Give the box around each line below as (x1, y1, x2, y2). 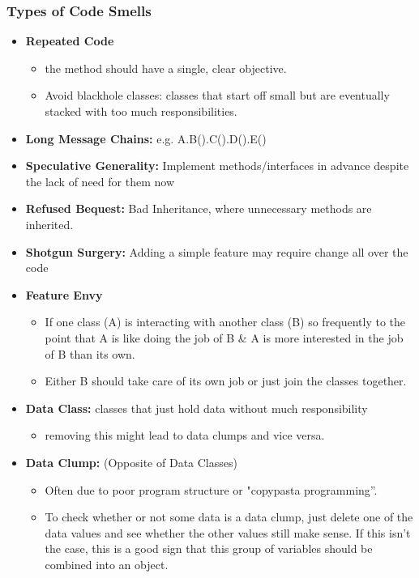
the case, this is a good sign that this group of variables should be (45, 540, 373, 557)
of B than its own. (45, 345, 135, 362)
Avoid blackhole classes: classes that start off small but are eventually (45, 87, 390, 104)
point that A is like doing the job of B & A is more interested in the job (45, 329, 404, 346)
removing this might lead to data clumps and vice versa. (45, 427, 325, 444)
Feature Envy (25, 286, 103, 303)
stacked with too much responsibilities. (45, 103, 237, 119)
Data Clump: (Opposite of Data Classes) (25, 453, 237, 470)
